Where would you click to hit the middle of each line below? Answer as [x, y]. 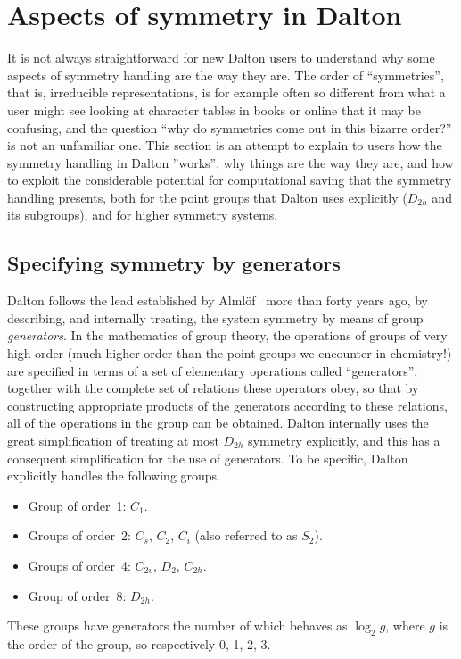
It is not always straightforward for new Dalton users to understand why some [221, 58]
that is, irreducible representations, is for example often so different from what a [226, 92]
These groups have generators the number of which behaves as [177, 626]
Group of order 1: [77, 505]
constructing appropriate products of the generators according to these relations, [227, 405]
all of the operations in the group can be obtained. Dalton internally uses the [218, 423]
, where [405, 626]
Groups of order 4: [79, 565]
